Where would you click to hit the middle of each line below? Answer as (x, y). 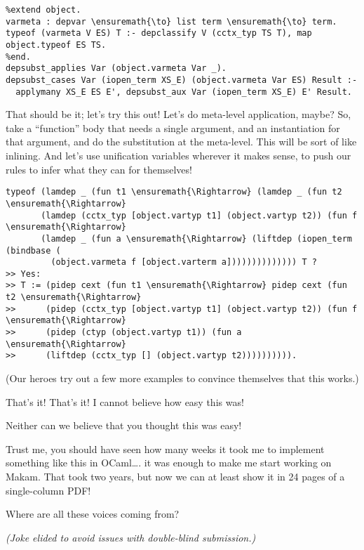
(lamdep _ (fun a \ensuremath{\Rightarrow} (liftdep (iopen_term (196, 238)
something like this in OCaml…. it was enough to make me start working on (169, 463)
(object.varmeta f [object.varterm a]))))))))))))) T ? (184, 262)
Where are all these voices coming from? (93, 514)
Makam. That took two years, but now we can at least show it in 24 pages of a (175, 477)
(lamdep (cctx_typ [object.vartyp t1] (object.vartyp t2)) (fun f (199, 215)
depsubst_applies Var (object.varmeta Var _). (116, 68)
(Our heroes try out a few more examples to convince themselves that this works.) (182, 378)
